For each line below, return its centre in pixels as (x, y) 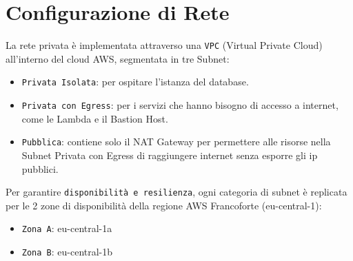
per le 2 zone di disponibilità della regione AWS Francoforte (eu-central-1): (164, 205)
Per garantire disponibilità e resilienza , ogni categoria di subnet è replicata (176, 192)
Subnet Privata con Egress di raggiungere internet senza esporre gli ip (170, 155)
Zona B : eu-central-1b (67, 252)
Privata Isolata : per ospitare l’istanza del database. (135, 82)
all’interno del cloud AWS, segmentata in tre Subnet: (118, 58)
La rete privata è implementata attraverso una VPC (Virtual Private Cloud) (164, 45)
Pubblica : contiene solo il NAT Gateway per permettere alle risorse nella (176, 142)
